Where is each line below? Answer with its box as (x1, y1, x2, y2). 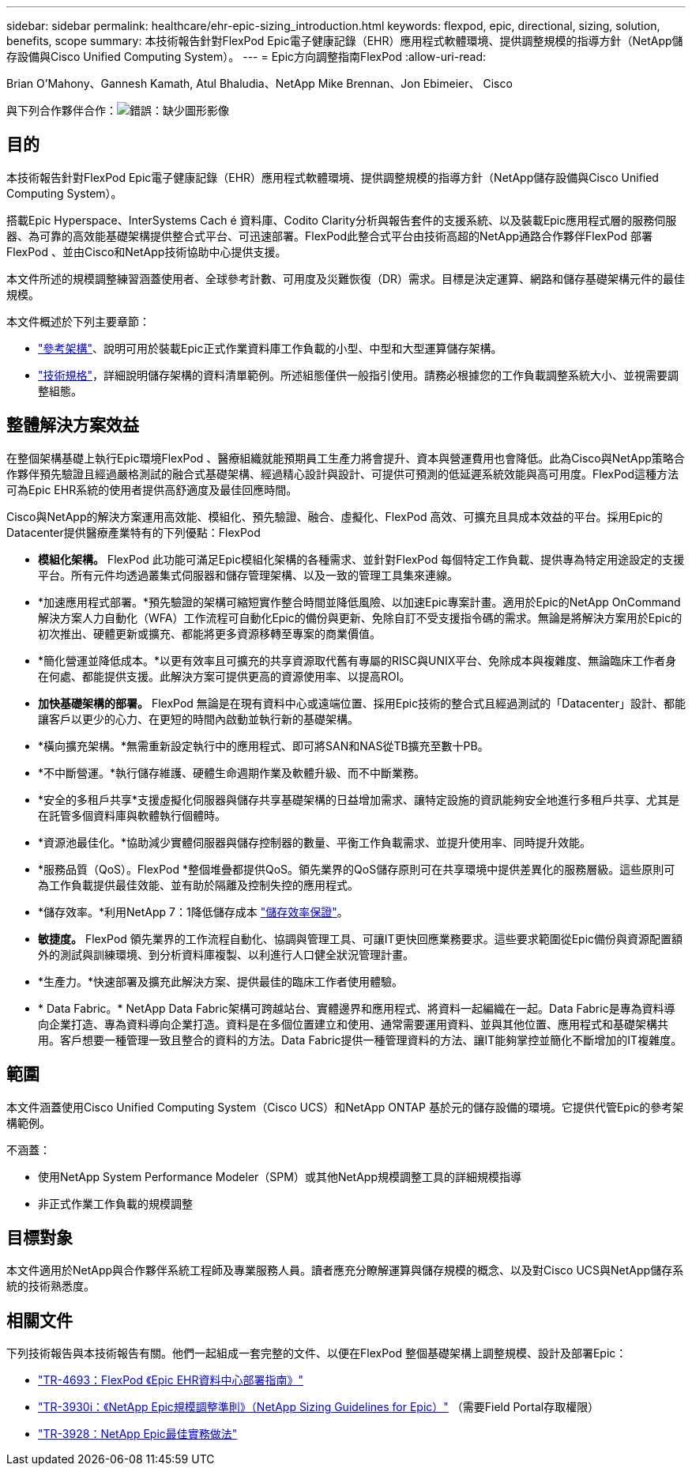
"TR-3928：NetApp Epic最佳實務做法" (38, 1427, 238, 1441)
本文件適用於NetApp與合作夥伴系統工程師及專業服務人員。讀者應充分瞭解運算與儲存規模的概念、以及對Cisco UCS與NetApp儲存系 (6, 1263, 684, 1278)
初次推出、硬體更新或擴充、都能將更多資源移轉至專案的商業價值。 (38, 626, 381, 640)
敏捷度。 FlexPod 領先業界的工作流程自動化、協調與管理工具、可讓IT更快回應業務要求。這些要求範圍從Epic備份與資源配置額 (38, 931, 683, 945)
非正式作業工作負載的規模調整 (38, 1196, 193, 1210)
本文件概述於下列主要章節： (6, 314, 150, 328)
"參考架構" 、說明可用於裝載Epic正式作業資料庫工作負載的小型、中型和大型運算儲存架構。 (38, 341, 502, 355)
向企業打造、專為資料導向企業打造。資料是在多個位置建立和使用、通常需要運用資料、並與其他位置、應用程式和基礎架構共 (38, 1017, 668, 1031)
